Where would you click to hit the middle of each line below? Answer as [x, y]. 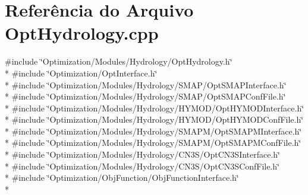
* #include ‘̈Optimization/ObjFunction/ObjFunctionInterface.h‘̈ [122, 178]
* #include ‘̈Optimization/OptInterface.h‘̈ [81, 73]
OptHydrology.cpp [82, 33]
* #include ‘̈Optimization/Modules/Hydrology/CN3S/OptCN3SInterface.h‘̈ [143, 154]
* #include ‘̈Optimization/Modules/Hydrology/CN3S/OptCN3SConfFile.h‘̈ [142, 166]
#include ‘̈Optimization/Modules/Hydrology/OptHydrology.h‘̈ [119, 61]
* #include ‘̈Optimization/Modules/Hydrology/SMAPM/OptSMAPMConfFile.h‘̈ [153, 143]
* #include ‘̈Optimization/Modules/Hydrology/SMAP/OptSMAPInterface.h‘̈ [146, 84]
